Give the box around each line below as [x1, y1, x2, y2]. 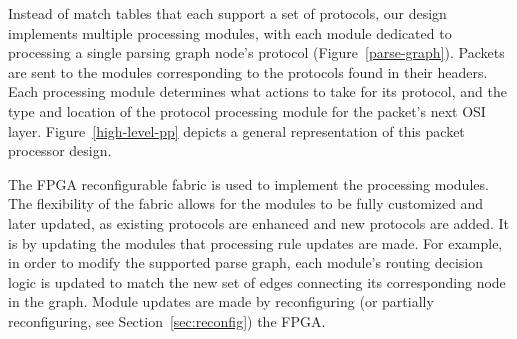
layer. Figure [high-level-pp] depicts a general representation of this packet [8, 120, 465, 141]
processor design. [8, 140, 112, 161]
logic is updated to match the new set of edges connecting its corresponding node [8, 271, 506, 292]
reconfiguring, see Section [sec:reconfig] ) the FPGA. [8, 310, 326, 331]
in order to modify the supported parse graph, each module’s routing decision [8, 252, 484, 273]
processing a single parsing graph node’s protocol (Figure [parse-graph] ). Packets [8, 42, 505, 63]
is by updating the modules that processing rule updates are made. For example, [8, 232, 503, 253]
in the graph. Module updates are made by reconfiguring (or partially [8, 291, 434, 312]
